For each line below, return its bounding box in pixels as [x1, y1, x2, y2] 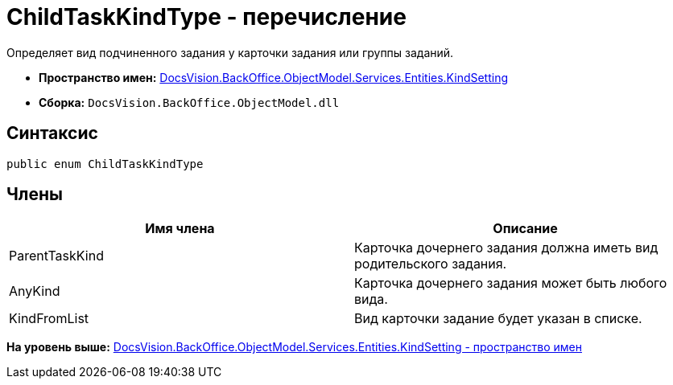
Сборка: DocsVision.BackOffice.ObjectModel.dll [39, 95, 340, 109]
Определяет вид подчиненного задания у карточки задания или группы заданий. [6, 45, 454, 59]
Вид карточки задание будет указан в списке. [354, 310, 642, 327]
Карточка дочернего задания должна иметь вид [354, 240, 659, 256]
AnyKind [9, 283, 60, 300]
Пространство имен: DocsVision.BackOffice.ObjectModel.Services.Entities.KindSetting [39, 70, 509, 84]
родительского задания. [354, 256, 507, 272]
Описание [493, 220, 558, 237]
